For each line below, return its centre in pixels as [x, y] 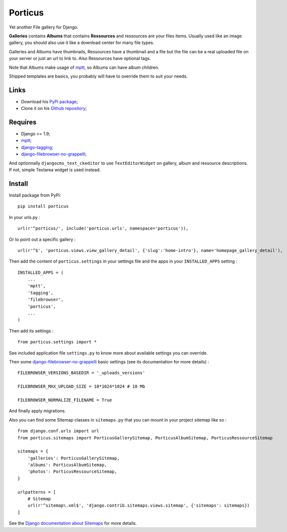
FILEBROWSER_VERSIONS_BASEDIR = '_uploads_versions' [81, 373]
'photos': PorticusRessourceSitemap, [72, 472]
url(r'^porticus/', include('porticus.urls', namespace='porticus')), [103, 228]
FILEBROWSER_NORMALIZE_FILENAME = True [65, 400]
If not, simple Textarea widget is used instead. [55, 170]
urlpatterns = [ [37, 492]
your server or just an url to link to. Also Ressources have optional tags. [80, 59]
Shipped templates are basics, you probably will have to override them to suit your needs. [98, 76]
